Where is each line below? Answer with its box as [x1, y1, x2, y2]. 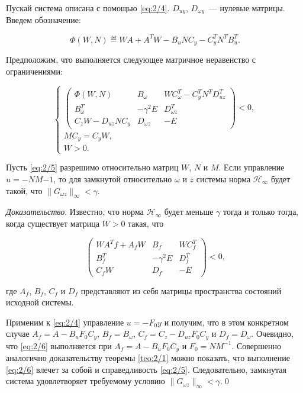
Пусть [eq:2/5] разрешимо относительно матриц [6, 161, 179, 173]
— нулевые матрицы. [208, 2, 285, 14]
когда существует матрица [6, 217, 99, 229]
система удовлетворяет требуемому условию [6, 375, 165, 387]
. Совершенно [231, 339, 281, 352]
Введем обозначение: [6, 14, 81, 26]
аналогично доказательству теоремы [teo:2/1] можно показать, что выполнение [6, 352, 291, 364]
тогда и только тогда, [223, 205, 299, 218]
